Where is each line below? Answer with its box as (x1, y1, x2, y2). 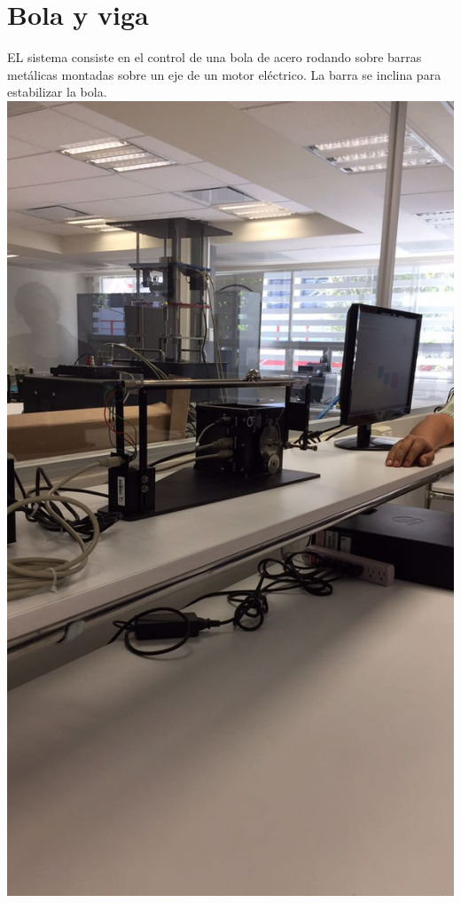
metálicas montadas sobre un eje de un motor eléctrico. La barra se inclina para (7, 65, 441, 83)
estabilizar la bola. (7, 82, 107, 101)
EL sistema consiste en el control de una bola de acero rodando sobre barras (7, 48, 422, 67)
